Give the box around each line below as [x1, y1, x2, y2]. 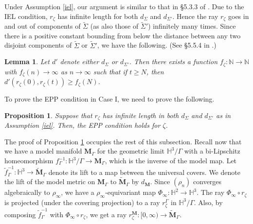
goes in [228, 11, 249, 21]
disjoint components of [4, 40, 72, 50]
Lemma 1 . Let [4, 56, 50, 67]
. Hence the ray [172, 11, 218, 21]
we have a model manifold [4, 146, 82, 156]
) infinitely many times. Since [148, 21, 236, 31]
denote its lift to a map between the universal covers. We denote [48, 167, 240, 177]
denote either [60, 56, 99, 67]
